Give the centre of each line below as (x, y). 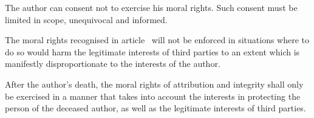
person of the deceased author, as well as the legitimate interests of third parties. (155, 108)
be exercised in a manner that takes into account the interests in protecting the (153, 96)
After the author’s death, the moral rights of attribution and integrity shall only (154, 84)
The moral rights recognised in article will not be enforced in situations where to (157, 40)
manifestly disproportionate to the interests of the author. (113, 64)
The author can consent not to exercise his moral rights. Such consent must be (151, 7)
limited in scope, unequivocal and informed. (86, 19)
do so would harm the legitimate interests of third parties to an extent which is (152, 51)
